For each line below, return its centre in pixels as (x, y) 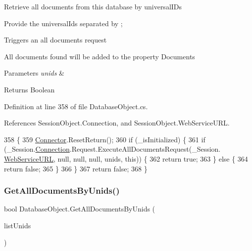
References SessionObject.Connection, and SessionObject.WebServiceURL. (117, 123)
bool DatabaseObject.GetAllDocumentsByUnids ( (80, 209)
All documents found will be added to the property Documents (100, 56)
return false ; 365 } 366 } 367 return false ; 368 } (76, 168)
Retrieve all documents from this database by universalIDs (93, 6)
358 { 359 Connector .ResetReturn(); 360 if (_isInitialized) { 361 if (105, 139)
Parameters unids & (34, 73)
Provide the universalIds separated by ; (63, 23)
